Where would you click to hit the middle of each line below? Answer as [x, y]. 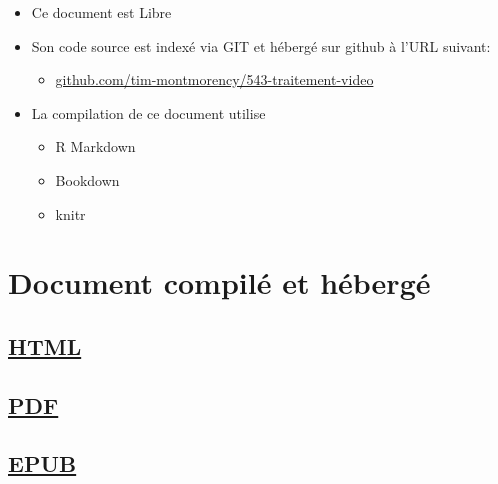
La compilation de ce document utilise [148, 112]
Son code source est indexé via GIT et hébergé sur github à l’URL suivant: [261, 45]
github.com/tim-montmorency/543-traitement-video [214, 79]
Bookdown [87, 179]
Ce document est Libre [101, 12]
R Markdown [95, 146]
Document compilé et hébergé [219, 282]
